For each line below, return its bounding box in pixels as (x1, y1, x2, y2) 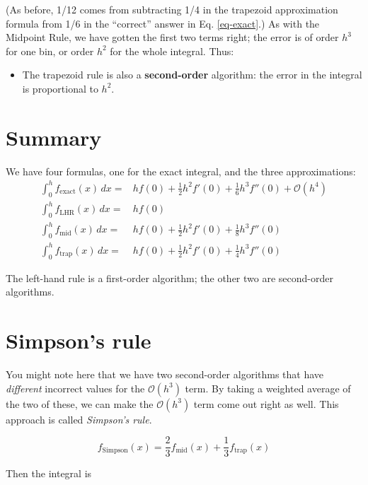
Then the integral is (6, 466, 92, 481)
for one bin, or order (6, 43, 94, 58)
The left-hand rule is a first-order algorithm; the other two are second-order (6, 270, 333, 285)
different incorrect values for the (6, 380, 145, 395)
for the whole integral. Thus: (110, 43, 234, 58)
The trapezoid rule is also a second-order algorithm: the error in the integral (22, 67, 362, 82)
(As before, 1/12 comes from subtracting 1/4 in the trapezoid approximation (6, 2, 338, 16)
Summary (6, 122, 102, 151)
